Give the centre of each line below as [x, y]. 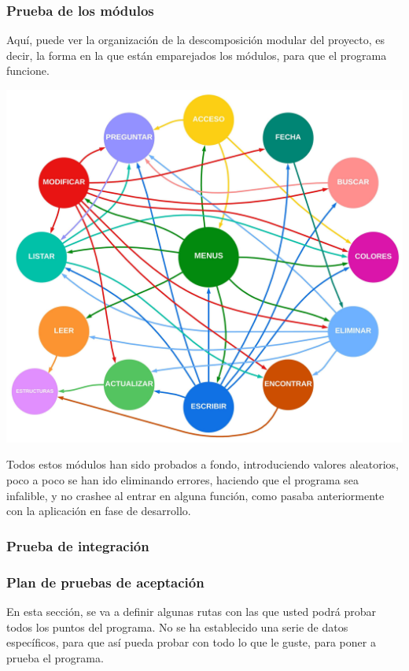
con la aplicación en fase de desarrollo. [99, 511]
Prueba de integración [78, 545]
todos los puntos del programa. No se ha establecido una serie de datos [177, 627]
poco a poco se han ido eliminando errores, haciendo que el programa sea [183, 480]
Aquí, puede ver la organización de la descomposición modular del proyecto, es [196, 40]
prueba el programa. [55, 657]
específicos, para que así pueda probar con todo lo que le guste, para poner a [191, 642]
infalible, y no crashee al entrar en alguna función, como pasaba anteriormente [195, 495]
